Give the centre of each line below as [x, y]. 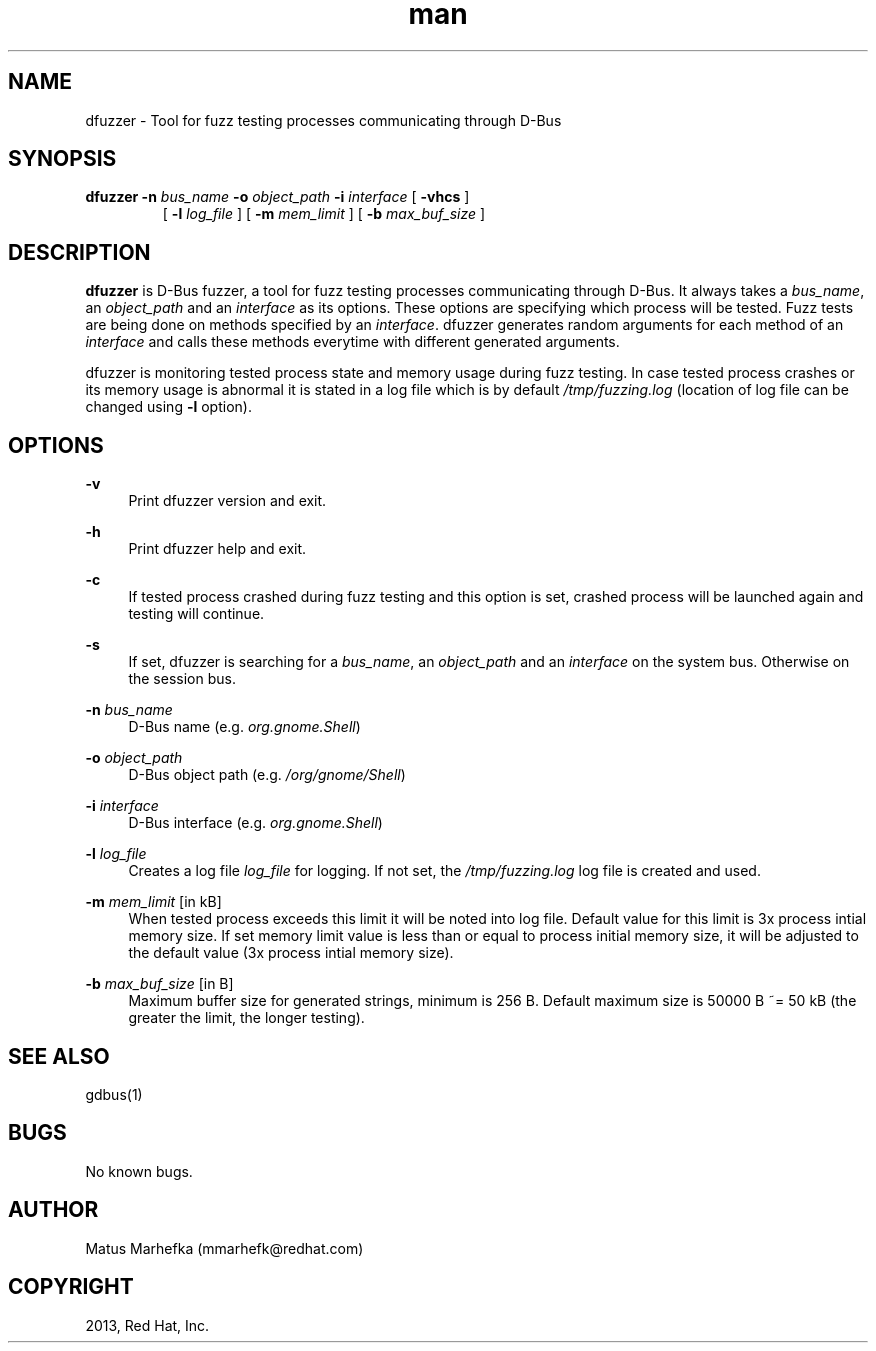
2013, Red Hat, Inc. [147, 1325]
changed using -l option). [168, 407]
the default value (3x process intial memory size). [291, 953]
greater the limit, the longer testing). [246, 1018]
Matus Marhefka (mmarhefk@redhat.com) [224, 1248]
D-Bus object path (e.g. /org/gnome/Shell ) [267, 775]
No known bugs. [139, 1171]
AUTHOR [53, 1210]
